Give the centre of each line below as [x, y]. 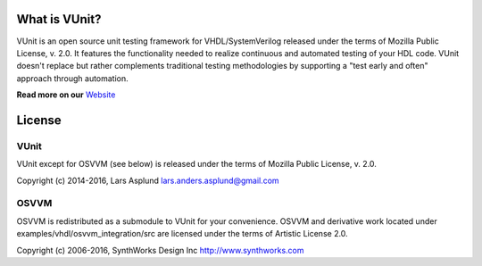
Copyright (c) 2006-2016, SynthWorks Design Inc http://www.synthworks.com [160, 250]
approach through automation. [72, 78]
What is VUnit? [59, 19]
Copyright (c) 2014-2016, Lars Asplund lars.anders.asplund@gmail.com [148, 180]
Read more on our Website [66, 95]
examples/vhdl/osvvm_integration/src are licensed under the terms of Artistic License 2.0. [182, 234]
